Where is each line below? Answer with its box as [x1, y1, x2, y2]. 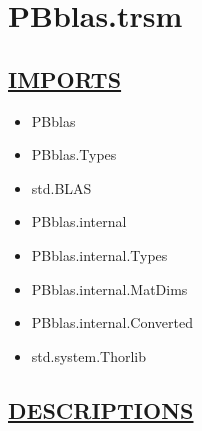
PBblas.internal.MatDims [31, 278, 188, 299]
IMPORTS [8, 63, 122, 94]
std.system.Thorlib [31, 345, 147, 366]
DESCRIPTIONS [8, 394, 194, 425]
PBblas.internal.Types [31, 244, 168, 265]
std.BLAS [31, 177, 92, 198]
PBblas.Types [31, 144, 117, 165]
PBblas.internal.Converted [31, 312, 193, 333]
